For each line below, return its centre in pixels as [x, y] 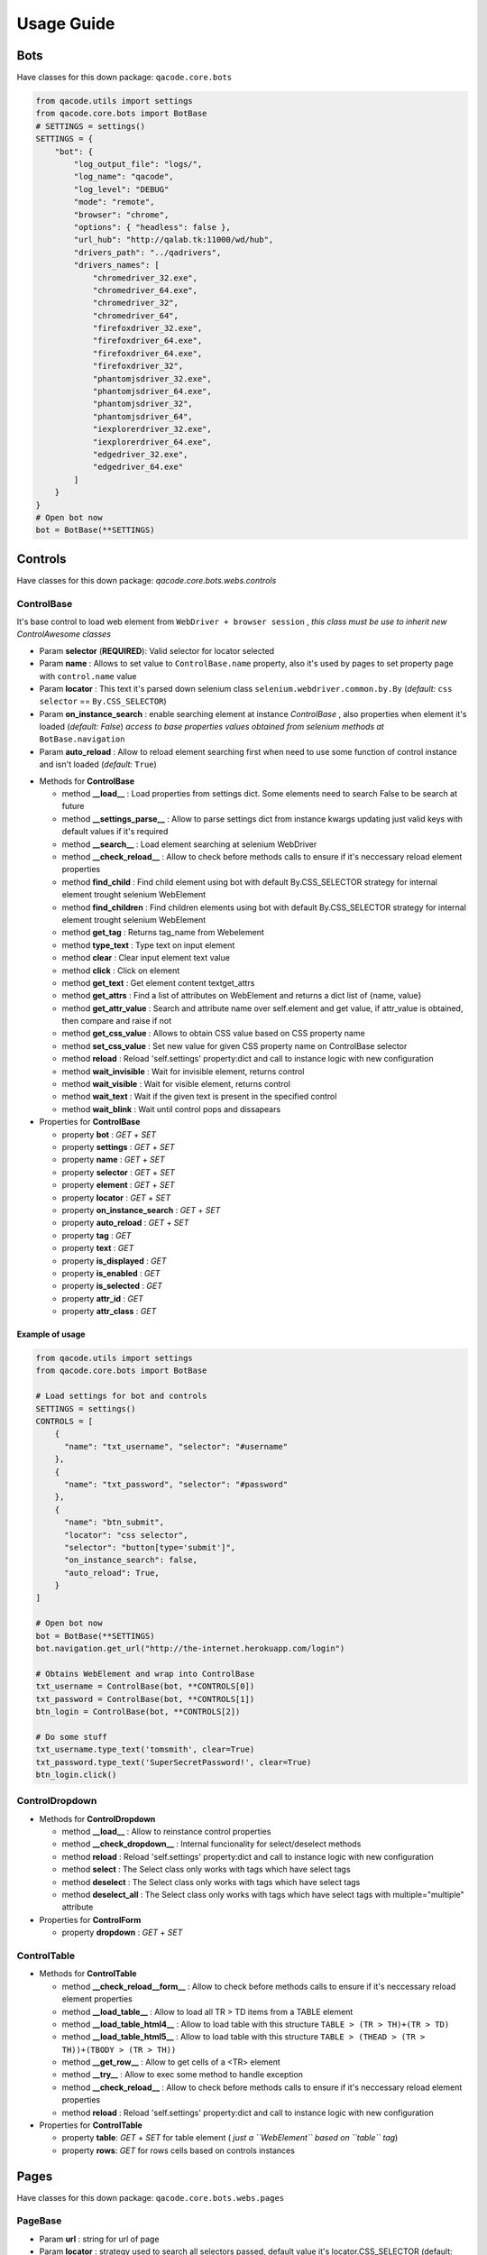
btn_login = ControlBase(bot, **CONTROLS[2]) [138, 1711]
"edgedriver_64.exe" [138, 467]
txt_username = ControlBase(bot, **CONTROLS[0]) [145, 1686]
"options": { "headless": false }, [152, 227]
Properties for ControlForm [90, 1919]
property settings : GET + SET [118, 1146]
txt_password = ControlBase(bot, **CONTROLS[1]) [145, 1699]
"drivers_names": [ [116, 265]
